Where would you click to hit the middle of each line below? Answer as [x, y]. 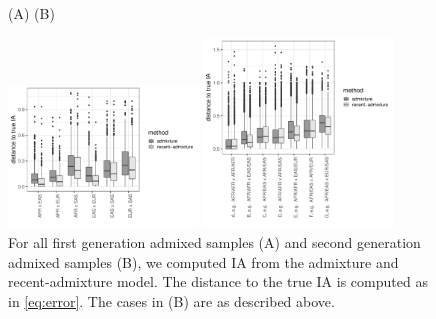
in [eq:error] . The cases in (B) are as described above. [171, 300]
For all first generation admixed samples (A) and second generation [214, 241]
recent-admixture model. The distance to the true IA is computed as [218, 281]
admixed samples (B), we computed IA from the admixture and [203, 261]
